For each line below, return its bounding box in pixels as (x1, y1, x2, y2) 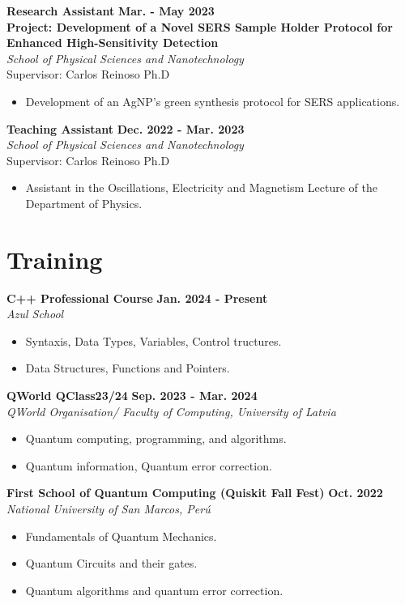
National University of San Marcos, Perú (6, 500, 211, 517)
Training (6, 242, 103, 275)
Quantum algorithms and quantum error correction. (25, 581, 283, 598)
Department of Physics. (25, 194, 143, 211)
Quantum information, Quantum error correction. (25, 457, 272, 474)
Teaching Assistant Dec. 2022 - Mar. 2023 (6, 120, 245, 137)
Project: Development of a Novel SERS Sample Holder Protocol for (6, 18, 393, 35)
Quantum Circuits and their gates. (25, 555, 198, 572)
